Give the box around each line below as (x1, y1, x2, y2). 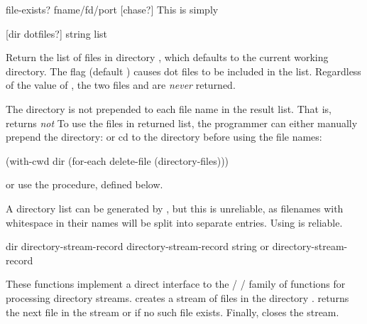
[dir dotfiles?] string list (6, 26, 108, 40)
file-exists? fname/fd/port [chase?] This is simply (6, 2, 219, 16)
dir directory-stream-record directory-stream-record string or (6, 239, 269, 254)
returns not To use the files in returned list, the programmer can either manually (6, 115, 358, 130)
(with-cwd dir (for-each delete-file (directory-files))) (6, 153, 229, 168)
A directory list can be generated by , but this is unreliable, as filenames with (6, 200, 344, 215)
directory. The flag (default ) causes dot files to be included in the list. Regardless (6, 63, 361, 78)
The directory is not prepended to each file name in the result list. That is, (6, 101, 332, 116)
